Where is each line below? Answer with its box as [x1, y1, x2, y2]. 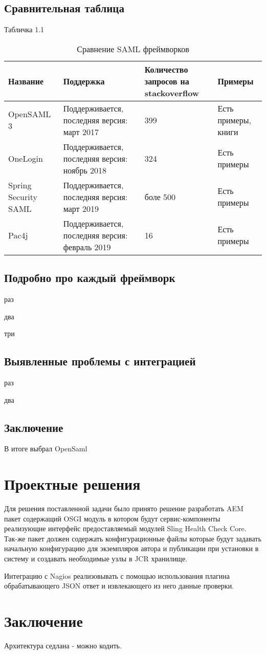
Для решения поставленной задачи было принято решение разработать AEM [4, 503, 243, 514]
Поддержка [63, 75, 105, 87]
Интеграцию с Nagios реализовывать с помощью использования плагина [4, 570, 230, 581]
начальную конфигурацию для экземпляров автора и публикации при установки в [4, 543, 259, 554]
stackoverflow [144, 86, 199, 99]
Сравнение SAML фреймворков [77, 42, 189, 55]
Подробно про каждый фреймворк [4, 270, 175, 286]
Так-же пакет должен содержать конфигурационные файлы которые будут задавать [4, 533, 261, 543]
